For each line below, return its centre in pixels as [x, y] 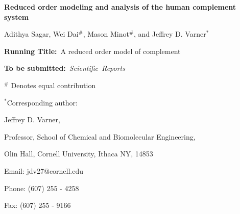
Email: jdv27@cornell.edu [44, 170]
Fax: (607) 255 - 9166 [38, 205]
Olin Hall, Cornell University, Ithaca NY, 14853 [79, 154]
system [17, 17]
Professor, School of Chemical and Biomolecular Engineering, [100, 136]
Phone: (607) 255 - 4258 [42, 188]
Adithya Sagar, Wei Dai [41, 34]
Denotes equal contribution [53, 85]
